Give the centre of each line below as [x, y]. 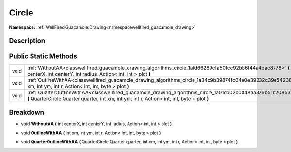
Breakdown [27, 112]
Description [27, 41]
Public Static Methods [43, 56]
